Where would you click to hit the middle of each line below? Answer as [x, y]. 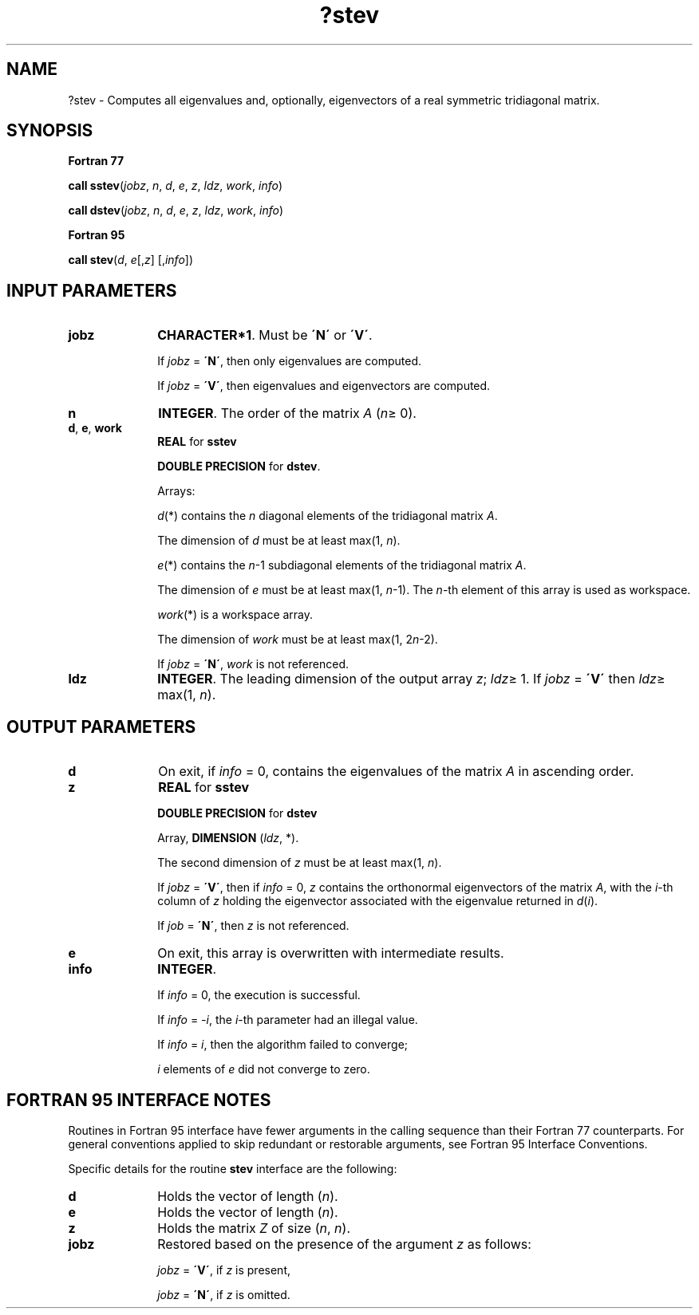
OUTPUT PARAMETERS [101, 726]
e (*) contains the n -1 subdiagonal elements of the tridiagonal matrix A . [342, 565]
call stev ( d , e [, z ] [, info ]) [131, 260]
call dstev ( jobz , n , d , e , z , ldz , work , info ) [176, 211]
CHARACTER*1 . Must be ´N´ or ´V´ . [265, 335]
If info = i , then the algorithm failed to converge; [283, 1045]
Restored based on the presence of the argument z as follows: [344, 1244]
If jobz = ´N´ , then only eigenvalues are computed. [290, 361]
